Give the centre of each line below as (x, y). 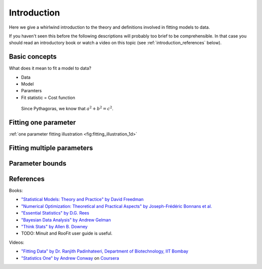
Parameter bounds (38, 163)
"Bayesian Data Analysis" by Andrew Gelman (66, 220)
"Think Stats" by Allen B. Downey (54, 226)
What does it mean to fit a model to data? (50, 68)
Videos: (16, 242)
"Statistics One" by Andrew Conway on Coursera (70, 258)
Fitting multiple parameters (51, 148)
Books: (16, 191)
